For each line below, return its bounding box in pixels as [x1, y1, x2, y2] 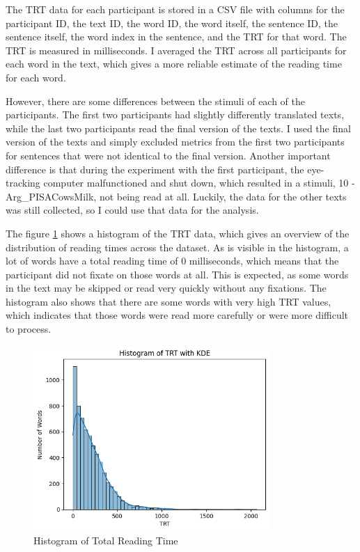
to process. [6, 322, 52, 336]
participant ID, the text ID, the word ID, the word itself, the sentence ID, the [6, 15, 338, 30]
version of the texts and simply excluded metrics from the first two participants [6, 134, 345, 149]
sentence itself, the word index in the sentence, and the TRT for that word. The [6, 29, 347, 44]
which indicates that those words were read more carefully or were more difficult [6, 308, 349, 322]
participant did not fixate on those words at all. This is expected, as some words [6, 267, 349, 281]
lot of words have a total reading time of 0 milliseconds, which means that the [6, 253, 339, 268]
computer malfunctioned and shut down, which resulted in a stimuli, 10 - [43, 175, 355, 190]
